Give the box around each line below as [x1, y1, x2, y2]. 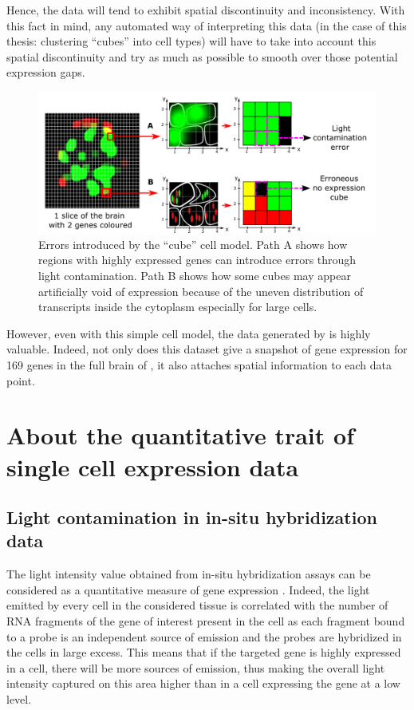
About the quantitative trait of [6, 419, 354, 452]
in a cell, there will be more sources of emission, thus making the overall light [6, 659, 385, 676]
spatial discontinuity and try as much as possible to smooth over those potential [6, 48, 398, 65]
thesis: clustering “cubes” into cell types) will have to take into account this [6, 33, 377, 49]
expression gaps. [6, 64, 85, 81]
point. [6, 372, 35, 389]
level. [6, 691, 32, 708]
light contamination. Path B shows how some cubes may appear [38, 266, 351, 283]
